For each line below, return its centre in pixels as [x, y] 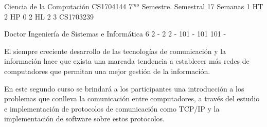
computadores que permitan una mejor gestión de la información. [107, 71]
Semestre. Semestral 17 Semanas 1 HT [202, 6]
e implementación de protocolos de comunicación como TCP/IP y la [112, 108]
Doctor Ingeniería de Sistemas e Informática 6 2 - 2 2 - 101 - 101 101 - [115, 34]
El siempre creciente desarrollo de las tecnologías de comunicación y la [115, 51]
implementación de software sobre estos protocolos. [84, 119]
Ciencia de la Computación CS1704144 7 [68, 6]
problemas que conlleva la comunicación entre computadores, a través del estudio [132, 98]
